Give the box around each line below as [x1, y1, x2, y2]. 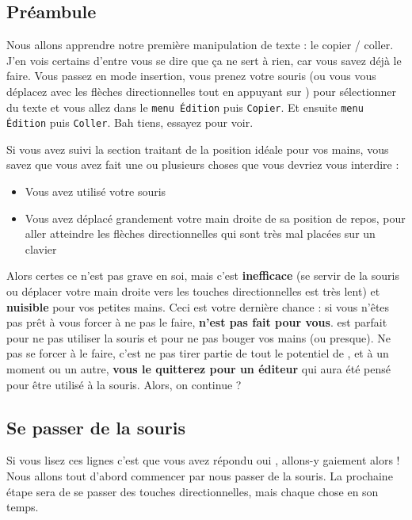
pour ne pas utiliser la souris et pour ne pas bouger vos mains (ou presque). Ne [6, 329, 391, 346]
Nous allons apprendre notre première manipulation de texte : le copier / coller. [6, 36, 394, 53]
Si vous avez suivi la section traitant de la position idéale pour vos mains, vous [6, 140, 389, 157]
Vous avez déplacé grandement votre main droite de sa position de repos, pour [25, 209, 406, 226]
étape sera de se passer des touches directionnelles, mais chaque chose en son [6, 483, 379, 499]
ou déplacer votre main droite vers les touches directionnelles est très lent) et [6, 283, 380, 300]
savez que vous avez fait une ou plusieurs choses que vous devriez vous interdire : [6, 156, 399, 173]
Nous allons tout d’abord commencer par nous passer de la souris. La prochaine [6, 468, 393, 484]
